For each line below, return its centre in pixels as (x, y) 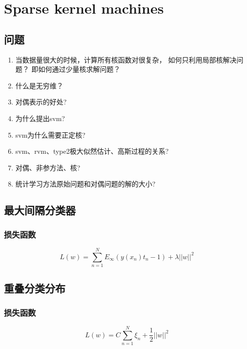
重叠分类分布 (35, 288)
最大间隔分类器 (40, 210)
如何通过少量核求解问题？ (79, 69)
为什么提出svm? (40, 118)
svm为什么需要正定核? (50, 134)
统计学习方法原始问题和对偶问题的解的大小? (85, 184)
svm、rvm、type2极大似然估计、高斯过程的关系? (92, 151)
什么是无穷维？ (39, 85)
